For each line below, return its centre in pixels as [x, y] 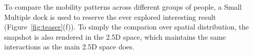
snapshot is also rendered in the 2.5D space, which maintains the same [115, 36]
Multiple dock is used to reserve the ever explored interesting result [110, 17]
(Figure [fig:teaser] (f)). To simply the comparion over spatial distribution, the [126, 27]
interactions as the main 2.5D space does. [69, 47]
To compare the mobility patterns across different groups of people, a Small [123, 7]
